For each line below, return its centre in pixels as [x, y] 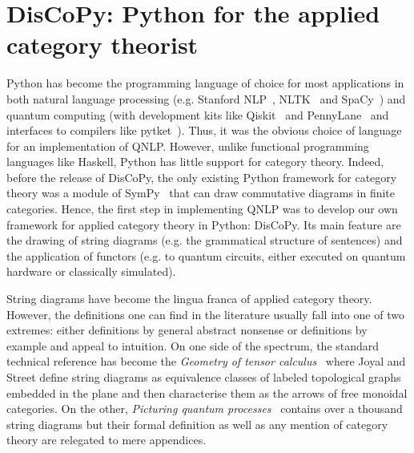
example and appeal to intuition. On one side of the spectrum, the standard [193, 345]
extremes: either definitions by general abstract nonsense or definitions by [187, 330]
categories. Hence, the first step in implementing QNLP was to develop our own [202, 209]
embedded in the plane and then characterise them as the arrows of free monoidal [207, 392]
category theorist [102, 44]
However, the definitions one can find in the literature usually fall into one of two [205, 314]
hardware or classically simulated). [91, 271]
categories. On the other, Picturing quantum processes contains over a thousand [205, 409]
